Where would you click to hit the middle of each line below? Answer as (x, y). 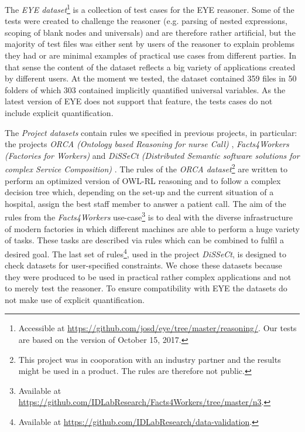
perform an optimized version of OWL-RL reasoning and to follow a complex (143, 180)
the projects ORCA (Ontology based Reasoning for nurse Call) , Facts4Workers (147, 144)
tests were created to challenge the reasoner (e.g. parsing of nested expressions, (146, 21)
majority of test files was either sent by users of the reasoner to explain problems (150, 44)
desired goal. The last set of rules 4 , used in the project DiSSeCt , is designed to (145, 253)
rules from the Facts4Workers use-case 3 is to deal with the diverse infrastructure (149, 216)
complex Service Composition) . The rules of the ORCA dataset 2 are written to (146, 168)
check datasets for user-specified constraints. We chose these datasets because (143, 265)
